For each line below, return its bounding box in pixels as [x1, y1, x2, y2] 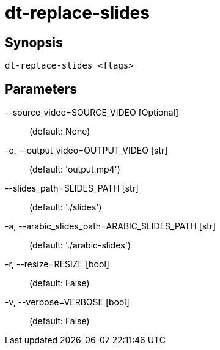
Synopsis [5, 34, 63, 50]
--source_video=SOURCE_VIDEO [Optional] [5, 107, 179, 118]
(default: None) [29, 126, 90, 137]
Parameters [5, 81, 77, 97]
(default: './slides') [29, 202, 102, 213]
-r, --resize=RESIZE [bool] [5, 259, 109, 270]
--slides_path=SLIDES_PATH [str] [5, 183, 139, 194]
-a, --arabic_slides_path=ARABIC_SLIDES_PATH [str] [5, 221, 216, 232]
